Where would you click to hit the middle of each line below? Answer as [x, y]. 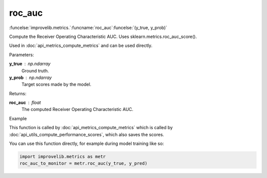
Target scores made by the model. [56, 84]
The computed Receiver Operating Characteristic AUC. [77, 109]
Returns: [18, 93]
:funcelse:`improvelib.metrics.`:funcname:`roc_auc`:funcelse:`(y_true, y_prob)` [88, 28]
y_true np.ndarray [30, 64]
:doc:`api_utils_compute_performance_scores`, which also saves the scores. [87, 134]
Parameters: [22, 55]
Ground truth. [35, 71]
